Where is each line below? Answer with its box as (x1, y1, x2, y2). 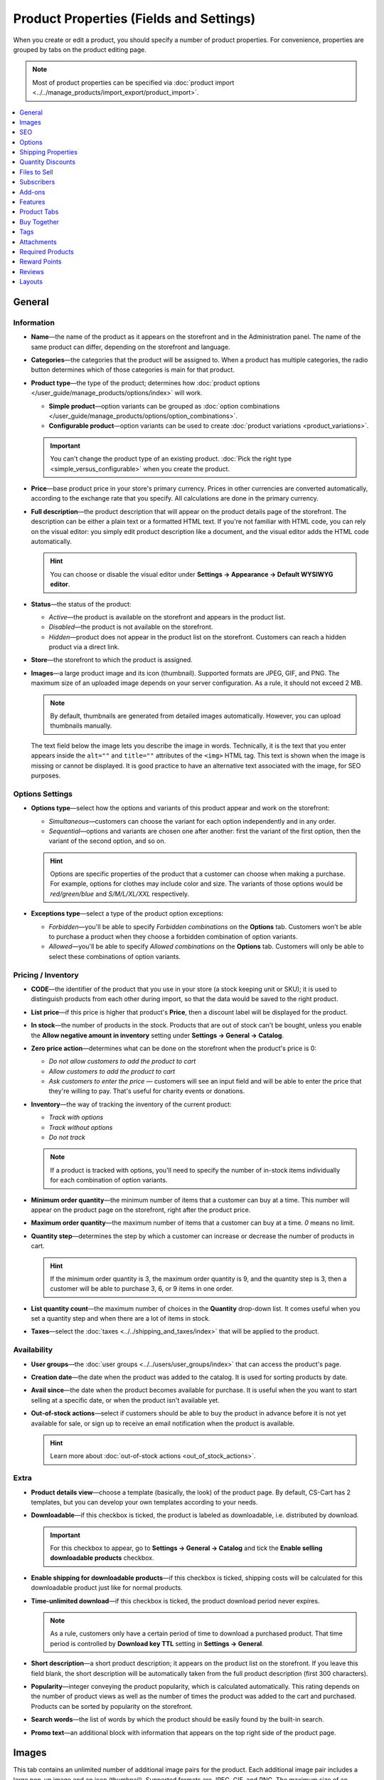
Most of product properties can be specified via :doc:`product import (32, 78, 235, 87)
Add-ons (19, 187, 46, 196)
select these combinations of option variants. (48, 952, 181, 960)
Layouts (19, 278, 43, 286)
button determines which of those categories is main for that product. (31, 365, 235, 374)
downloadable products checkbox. (50, 1554, 154, 1562)
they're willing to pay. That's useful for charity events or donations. (48, 1087, 245, 1096)
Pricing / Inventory (13, 970, 80, 980)
